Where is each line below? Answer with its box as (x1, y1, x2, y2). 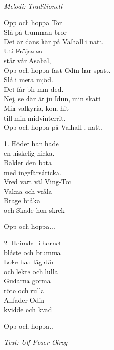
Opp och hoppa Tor (4, 17, 62, 27)
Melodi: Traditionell (4, 1, 63, 11)
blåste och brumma (4, 247, 61, 257)
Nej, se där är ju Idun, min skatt (4, 93, 101, 104)
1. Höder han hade (4, 138, 59, 148)
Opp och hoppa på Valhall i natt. (4, 122, 102, 132)
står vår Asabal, (4, 55, 51, 65)
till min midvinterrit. (4, 112, 66, 122)
